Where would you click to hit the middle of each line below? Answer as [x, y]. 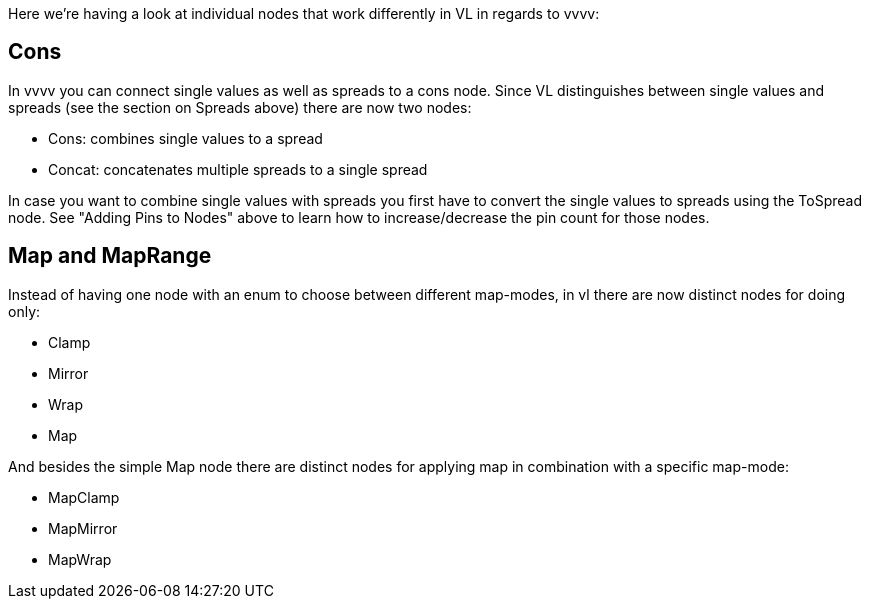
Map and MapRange [110, 256]
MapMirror [83, 528]
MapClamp [84, 497]
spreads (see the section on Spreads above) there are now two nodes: [240, 107]
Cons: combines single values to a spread [185, 138]
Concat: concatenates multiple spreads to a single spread [238, 169]
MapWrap [80, 559]
